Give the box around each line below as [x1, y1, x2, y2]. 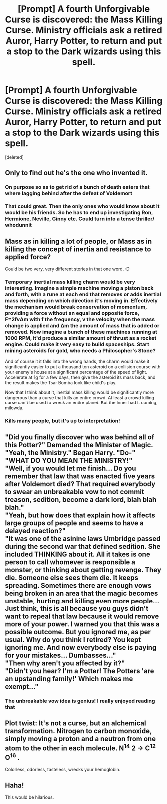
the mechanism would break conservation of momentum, [5, 303, 147, 310]
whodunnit [5, 222, 32, 229]
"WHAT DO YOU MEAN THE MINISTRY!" [5, 456, 133, 465]
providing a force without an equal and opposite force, [5, 309, 140, 316]
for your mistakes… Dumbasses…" [5, 651, 116, 659]
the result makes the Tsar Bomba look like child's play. [5, 380, 117, 386]
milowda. [5, 405, 24, 411]
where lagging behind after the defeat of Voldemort [5, 190, 133, 197]
